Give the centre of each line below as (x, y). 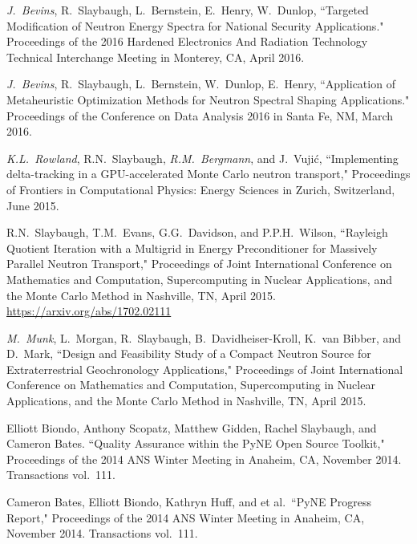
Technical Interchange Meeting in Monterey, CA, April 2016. (156, 57)
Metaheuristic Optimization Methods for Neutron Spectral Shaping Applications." (208, 99)
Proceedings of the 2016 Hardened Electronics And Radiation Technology (187, 41)
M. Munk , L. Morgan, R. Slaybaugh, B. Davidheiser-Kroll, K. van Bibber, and (204, 337)
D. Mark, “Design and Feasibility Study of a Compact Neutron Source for (189, 353)
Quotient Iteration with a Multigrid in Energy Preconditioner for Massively (192, 248)
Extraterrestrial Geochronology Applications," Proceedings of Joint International (205, 369)
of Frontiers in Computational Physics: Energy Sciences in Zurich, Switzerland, (201, 189)
